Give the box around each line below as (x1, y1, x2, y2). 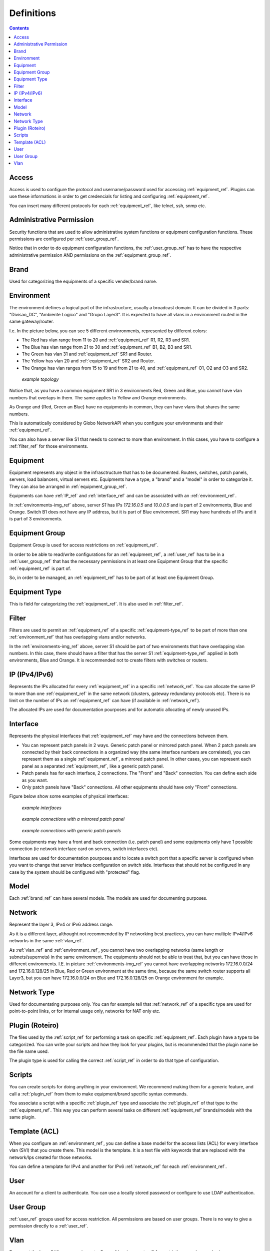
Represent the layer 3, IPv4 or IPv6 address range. (9, 921, 113, 928)
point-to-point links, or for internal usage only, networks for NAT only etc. (9, 1008, 160, 1014)
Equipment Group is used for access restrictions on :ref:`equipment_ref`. (9, 542, 158, 548)
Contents (9, 25, 29, 31)
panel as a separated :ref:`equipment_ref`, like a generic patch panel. (21, 763, 164, 769)
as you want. (21, 777, 48, 783)
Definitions (9, 8, 56, 19)
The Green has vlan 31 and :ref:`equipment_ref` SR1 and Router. (21, 351, 152, 357)
